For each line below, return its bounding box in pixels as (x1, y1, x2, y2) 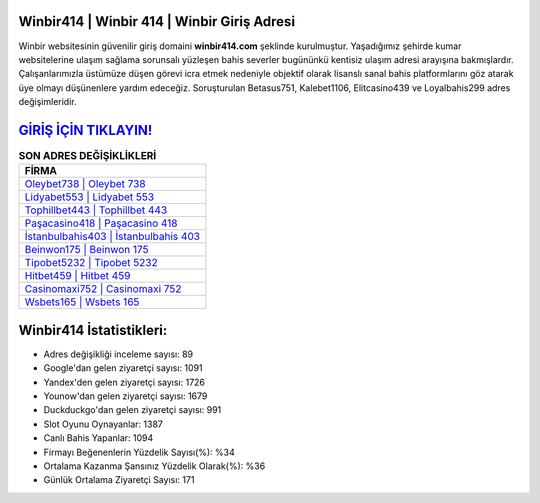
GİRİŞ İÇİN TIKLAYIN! (18, 121, 153, 139)
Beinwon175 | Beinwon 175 (24, 243, 149, 257)
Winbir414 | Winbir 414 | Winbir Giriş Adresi (18, 13, 295, 30)
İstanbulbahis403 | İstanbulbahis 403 (24, 230, 200, 244)
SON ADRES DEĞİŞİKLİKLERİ (18, 149, 157, 163)
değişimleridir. (18, 96, 77, 108)
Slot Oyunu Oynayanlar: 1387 (43, 418, 164, 430)
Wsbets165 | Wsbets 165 (24, 295, 140, 309)
